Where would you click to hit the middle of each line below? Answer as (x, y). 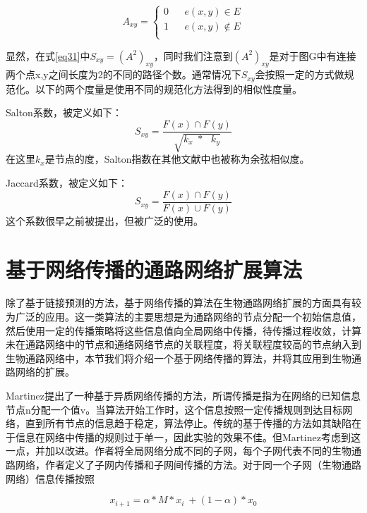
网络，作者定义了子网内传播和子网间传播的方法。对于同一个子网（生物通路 (188, 464)
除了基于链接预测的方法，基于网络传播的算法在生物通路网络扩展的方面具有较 (183, 303)
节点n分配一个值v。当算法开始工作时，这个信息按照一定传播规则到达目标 (174, 409)
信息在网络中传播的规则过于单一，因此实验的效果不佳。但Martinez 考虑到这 (188, 437)
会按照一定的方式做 (300, 74)
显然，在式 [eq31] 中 (48, 55)
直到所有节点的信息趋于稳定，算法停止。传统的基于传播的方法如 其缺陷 (188, 423)
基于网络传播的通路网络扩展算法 (154, 269)
